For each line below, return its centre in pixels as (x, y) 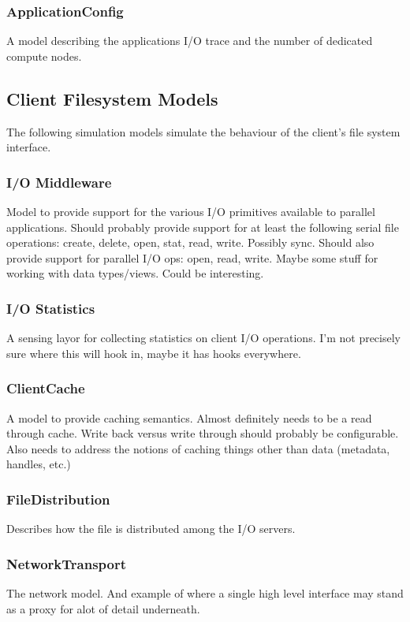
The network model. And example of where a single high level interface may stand (205, 593)
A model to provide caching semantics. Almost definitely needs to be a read (189, 417)
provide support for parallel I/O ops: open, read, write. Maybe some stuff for (192, 257)
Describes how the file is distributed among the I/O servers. (151, 529)
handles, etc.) (39, 464)
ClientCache (46, 388)
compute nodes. (44, 56)
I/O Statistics (51, 308)
